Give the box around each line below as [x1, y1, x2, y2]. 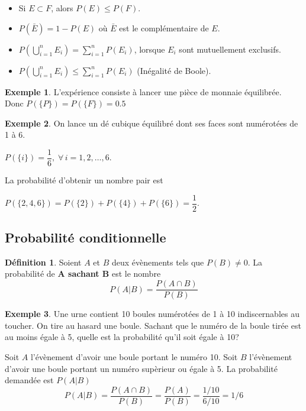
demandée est [5, 374, 54, 386]
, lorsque [134, 43, 165, 55]
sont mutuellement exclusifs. [179, 43, 281, 55]
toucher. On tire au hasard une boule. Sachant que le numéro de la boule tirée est [5, 319, 301, 331]
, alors [51, 2, 73, 14]
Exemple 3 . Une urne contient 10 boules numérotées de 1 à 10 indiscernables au [5, 308, 299, 320]
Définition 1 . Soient [5, 255, 82, 268]
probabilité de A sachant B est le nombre [5, 267, 161, 280]
